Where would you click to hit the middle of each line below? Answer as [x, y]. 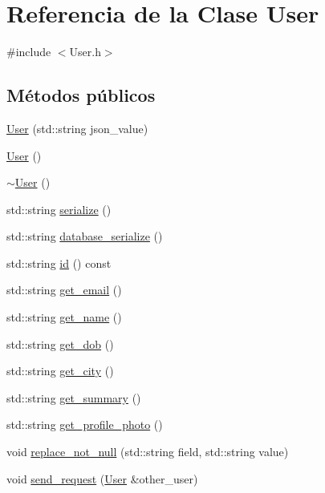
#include [29, 52]
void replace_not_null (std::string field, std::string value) [148, 452]
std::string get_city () [60, 371]
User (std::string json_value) [77, 128]
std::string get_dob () [60, 343]
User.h [85, 52]
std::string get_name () [64, 317]
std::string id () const [59, 263]
